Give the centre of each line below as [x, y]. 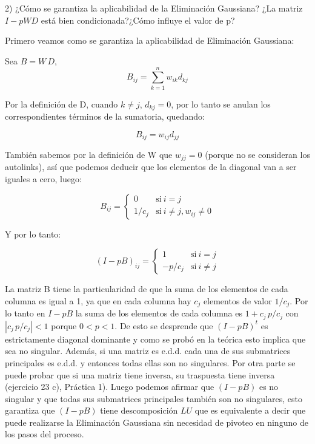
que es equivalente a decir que [250, 410]
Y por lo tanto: [33, 234]
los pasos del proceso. [45, 434]
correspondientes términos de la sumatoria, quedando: [105, 116]
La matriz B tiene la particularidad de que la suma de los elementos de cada [147, 289]
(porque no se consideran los [257, 154]
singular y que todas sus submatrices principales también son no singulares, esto [154, 398]
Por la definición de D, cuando [61, 104]
